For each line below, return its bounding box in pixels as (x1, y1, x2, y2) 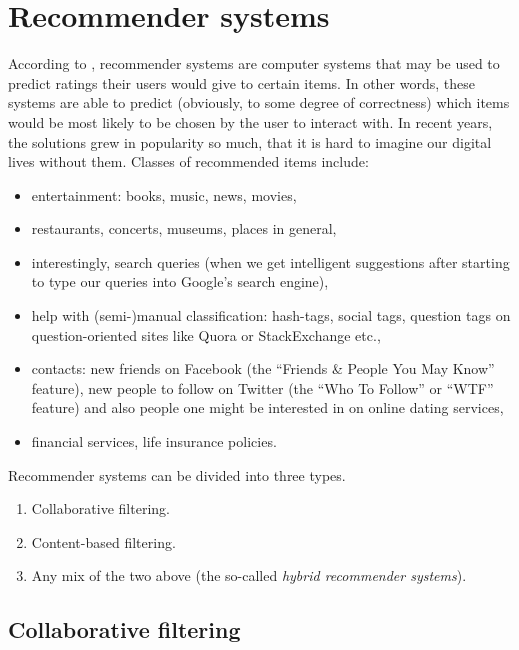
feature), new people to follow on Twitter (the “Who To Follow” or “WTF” (31, 377, 494, 398)
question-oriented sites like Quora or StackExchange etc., (31, 324, 381, 345)
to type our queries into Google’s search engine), (31, 271, 329, 292)
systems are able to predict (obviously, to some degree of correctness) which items (8, 92, 510, 113)
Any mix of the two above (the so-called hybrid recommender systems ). (31, 565, 467, 586)
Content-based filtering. (31, 531, 176, 552)
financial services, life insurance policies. (31, 431, 277, 452)
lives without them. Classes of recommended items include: (8, 151, 369, 172)
